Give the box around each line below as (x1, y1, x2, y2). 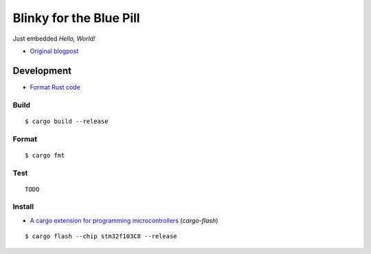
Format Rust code (30, 83, 80, 91)
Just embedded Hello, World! (12, 34, 95, 43)
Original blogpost (30, 47, 79, 55)
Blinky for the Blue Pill (12, 10, 140, 25)
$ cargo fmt (25, 151, 65, 159)
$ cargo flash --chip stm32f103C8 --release (25, 233, 178, 240)
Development (12, 65, 72, 76)
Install (12, 202, 34, 211)
